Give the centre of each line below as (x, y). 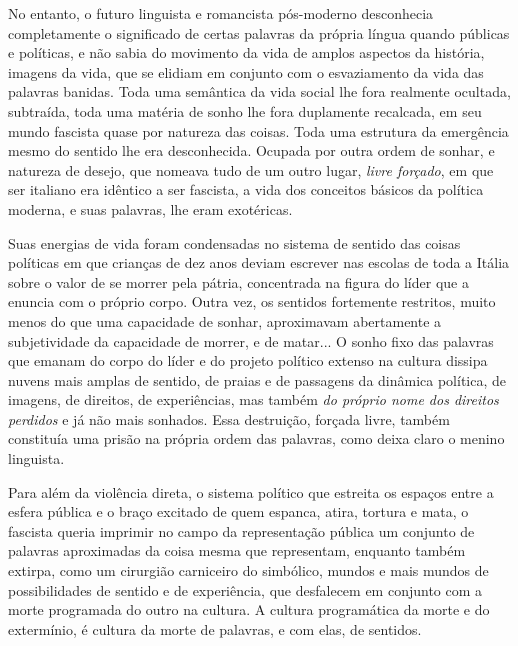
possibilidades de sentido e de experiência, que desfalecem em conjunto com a (245, 589)
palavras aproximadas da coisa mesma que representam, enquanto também (237, 550)
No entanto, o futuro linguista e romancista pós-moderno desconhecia (221, 13)
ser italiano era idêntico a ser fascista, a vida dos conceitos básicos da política (246, 189)
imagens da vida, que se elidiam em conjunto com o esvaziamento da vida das (246, 71)
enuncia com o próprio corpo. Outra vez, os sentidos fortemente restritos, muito (252, 301)
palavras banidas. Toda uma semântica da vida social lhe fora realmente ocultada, (259, 91)
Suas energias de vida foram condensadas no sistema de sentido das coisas (234, 242)
